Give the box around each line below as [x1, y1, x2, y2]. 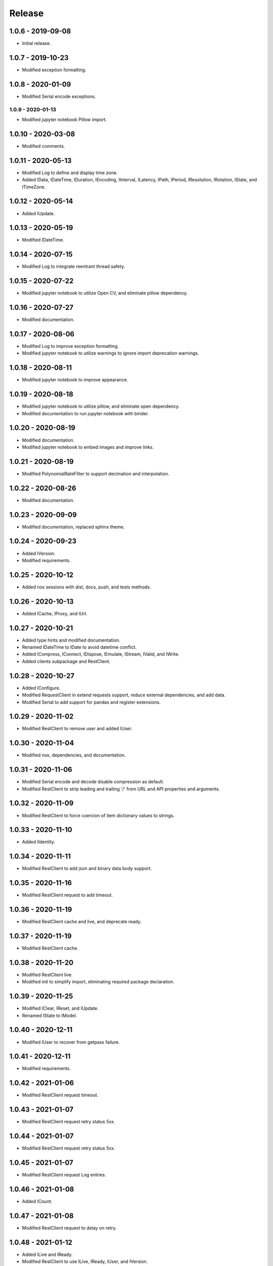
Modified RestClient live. [22, 971, 73, 977]
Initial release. [22, 41, 51, 47]
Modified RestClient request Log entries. [22, 1172, 106, 1178]
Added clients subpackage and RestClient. [22, 658, 111, 664]
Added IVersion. [22, 550, 56, 557]
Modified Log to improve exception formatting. [22, 343, 119, 349]
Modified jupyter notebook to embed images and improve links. [22, 444, 154, 450]
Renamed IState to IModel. [22, 1012, 77, 1018]
